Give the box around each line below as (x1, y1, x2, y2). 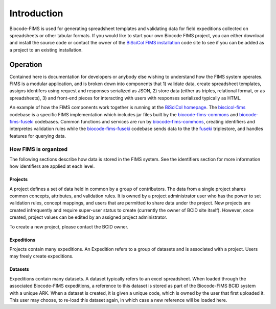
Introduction (9, 8, 63, 19)
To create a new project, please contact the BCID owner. (9, 223, 129, 229)
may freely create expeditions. (9, 253, 74, 260)
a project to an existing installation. (9, 46, 83, 53)
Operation (9, 60, 42, 69)
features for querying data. (9, 133, 66, 139)
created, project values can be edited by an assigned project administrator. (9, 214, 168, 220)
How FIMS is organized (9, 145, 68, 152)
